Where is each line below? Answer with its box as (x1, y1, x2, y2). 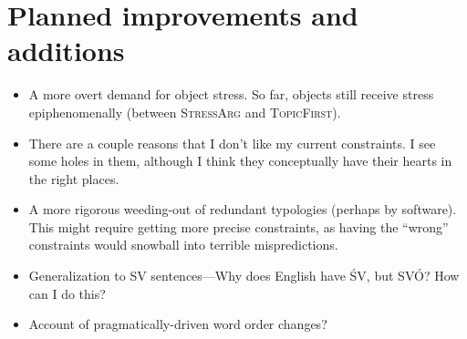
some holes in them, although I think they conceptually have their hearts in (28, 151, 452, 170)
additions (7, 32, 125, 69)
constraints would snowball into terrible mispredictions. (28, 235, 338, 254)
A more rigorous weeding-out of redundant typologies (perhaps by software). (28, 200, 457, 219)
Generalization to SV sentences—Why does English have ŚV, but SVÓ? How (28, 266, 460, 285)
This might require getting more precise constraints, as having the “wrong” (28, 217, 449, 236)
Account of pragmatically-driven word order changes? (28, 314, 327, 334)
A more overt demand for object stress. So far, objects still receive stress (28, 85, 434, 104)
